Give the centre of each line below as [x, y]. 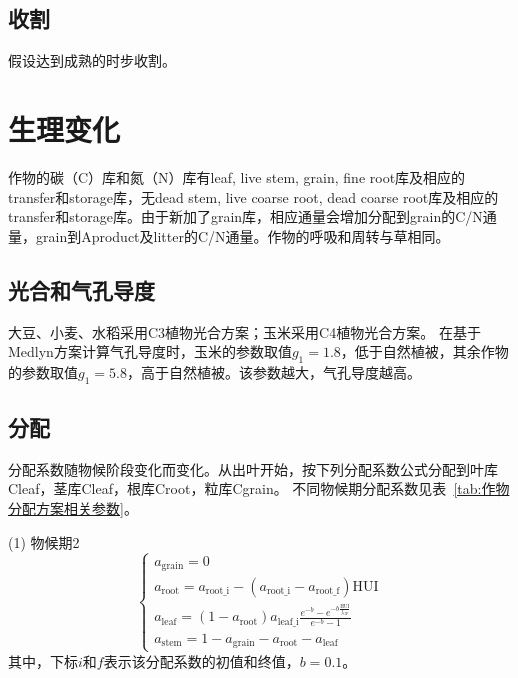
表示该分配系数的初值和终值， [201, 660]
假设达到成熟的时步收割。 [92, 60]
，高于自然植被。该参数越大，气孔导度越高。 [273, 371]
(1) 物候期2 [44, 541]
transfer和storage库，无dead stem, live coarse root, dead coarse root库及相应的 [253, 196]
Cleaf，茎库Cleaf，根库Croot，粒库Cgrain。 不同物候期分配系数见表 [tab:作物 [259, 488]
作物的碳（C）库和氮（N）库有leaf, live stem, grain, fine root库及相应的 [237, 176]
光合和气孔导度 [81, 289]
